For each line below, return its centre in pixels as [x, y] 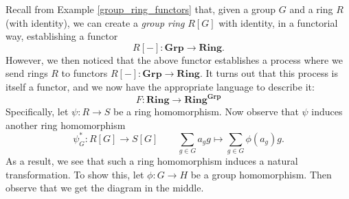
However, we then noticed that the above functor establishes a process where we [174, 59]
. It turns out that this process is [269, 73]
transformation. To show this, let [75, 174]
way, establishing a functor [62, 36]
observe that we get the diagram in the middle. [105, 188]
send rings [27, 73]
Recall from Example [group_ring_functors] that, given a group [141, 9]
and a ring [311, 9]
